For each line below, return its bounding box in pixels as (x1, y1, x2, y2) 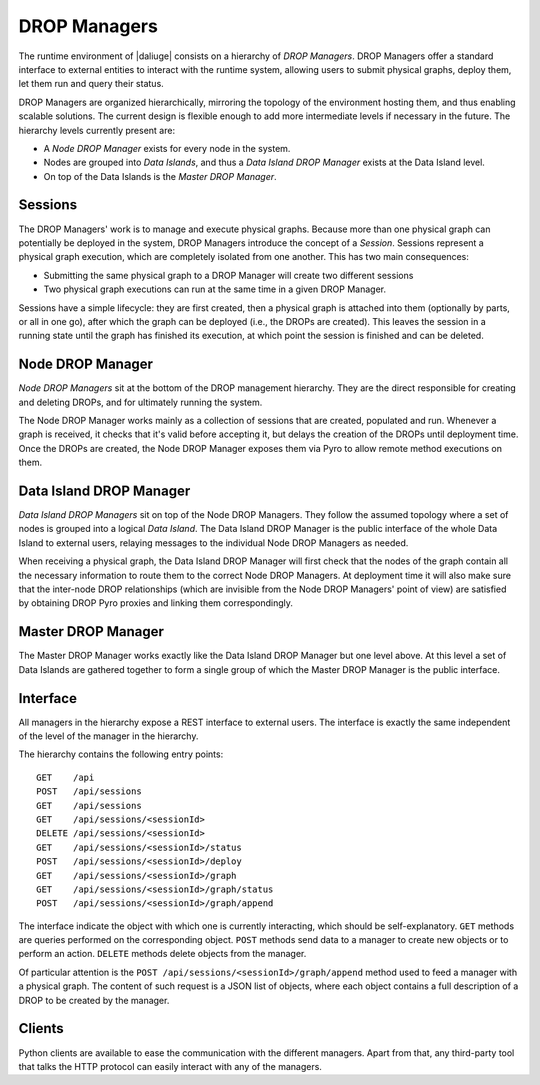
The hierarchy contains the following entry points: (18, 748, 224, 760)
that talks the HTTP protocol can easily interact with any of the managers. (18, 1060, 322, 1072)
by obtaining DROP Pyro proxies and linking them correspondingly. (18, 597, 294, 609)
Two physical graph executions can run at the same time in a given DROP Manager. (43, 283, 387, 295)
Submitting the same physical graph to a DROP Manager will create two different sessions (43, 269, 414, 281)
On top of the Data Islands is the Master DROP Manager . (43, 170, 277, 182)
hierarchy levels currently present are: (18, 124, 175, 136)
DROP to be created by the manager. (18, 994, 170, 1006)
